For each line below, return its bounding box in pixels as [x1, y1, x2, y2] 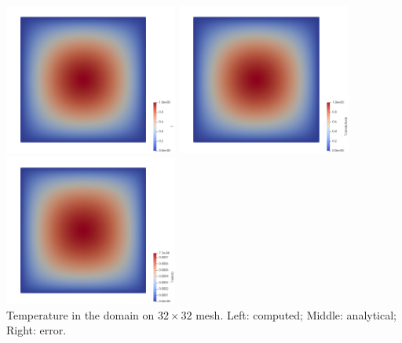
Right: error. [6, 322, 67, 338]
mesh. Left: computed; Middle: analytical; [196, 306, 397, 323]
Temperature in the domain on [6, 306, 155, 323]
